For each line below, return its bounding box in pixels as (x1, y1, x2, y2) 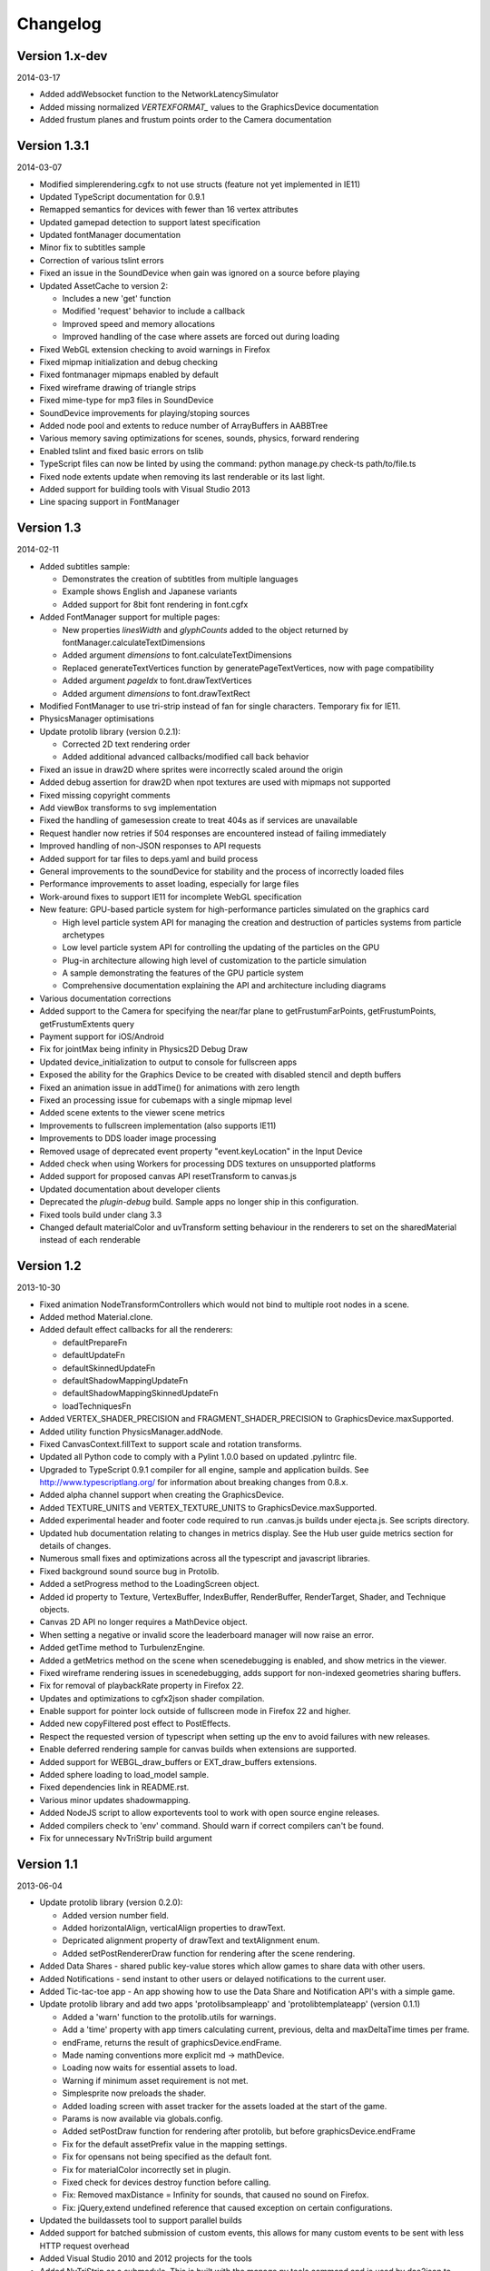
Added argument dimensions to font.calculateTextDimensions (62, 650, 292, 660)
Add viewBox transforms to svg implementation (39, 802, 217, 813)
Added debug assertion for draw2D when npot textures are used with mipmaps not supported (39, 777, 391, 788)
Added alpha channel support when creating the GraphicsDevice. (39, 1490, 285, 1501)
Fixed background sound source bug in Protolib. (39, 1565, 220, 1576)
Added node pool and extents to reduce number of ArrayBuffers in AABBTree (39, 420, 328, 431)
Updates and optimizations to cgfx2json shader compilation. (39, 1692, 265, 1703)
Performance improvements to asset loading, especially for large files (39, 878, 299, 889)
